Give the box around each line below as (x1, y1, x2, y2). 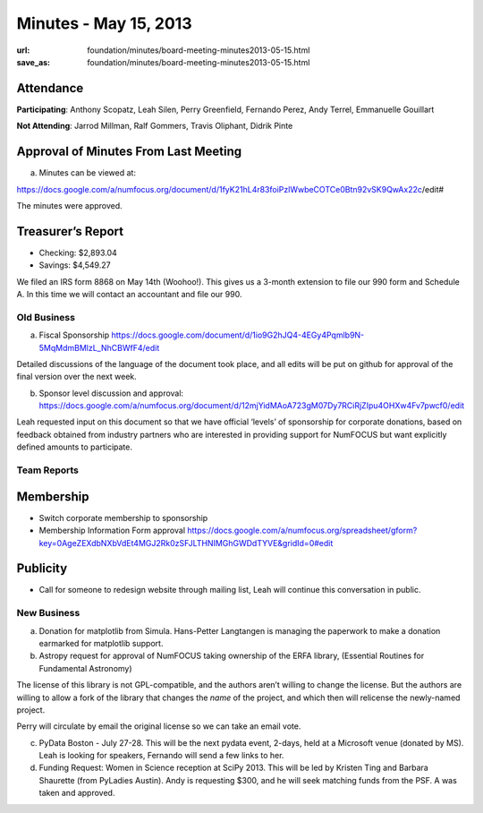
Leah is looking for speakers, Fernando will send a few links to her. (38, 750, 284, 761)
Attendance (16, 81, 84, 96)
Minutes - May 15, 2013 (16, 13, 192, 33)
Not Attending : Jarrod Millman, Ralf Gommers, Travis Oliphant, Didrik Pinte (16, 121, 293, 132)
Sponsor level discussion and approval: (38, 388, 183, 398)
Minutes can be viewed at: (38, 167, 136, 178)
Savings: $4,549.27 (38, 260, 111, 270)
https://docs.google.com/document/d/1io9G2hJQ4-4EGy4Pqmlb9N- (111, 329, 365, 340)
